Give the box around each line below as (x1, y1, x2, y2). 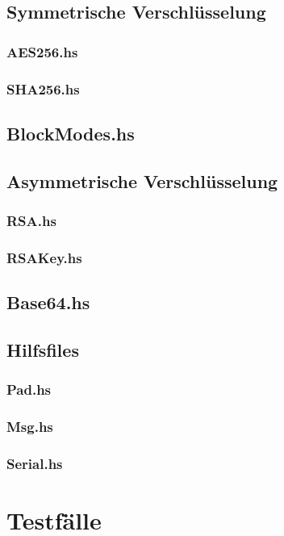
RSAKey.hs (6, 247, 82, 267)
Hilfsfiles (6, 337, 79, 362)
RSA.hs (6, 210, 56, 230)
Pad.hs (6, 379, 52, 400)
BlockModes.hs (6, 120, 135, 145)
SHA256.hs (6, 78, 80, 98)
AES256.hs (6, 41, 78, 61)
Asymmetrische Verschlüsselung (6, 168, 278, 193)
